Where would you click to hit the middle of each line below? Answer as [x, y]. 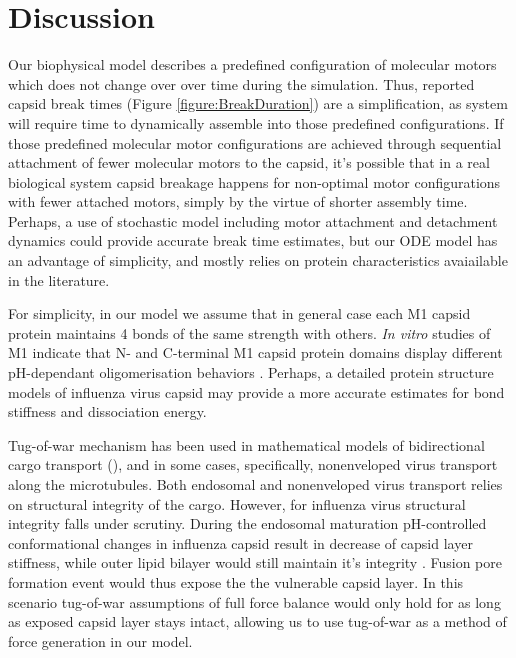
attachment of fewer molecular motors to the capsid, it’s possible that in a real [249, 162]
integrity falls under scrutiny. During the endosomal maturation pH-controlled [247, 523]
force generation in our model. [100, 640]
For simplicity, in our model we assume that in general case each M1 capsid [239, 313]
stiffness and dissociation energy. [107, 411]
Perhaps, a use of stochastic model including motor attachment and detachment [253, 220]
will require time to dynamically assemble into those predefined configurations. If [256, 122]
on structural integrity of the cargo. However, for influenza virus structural [237, 503]
